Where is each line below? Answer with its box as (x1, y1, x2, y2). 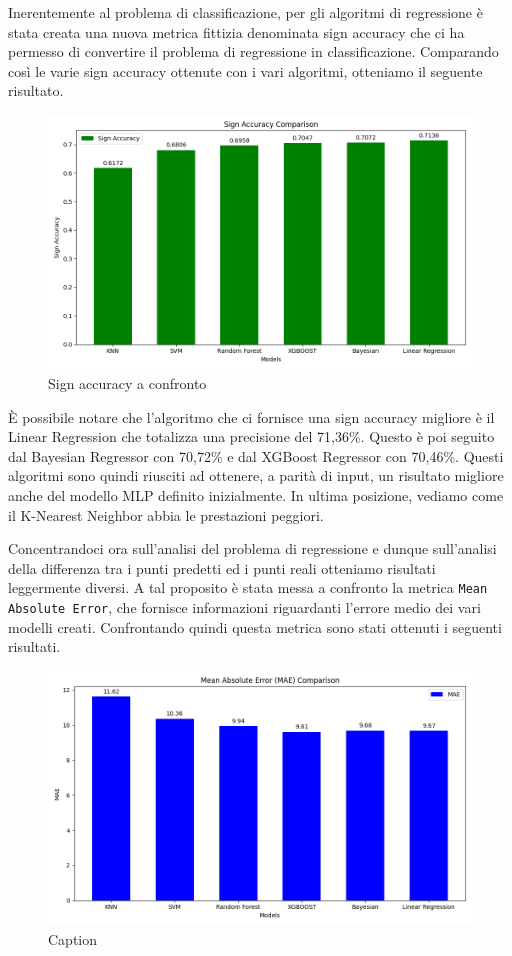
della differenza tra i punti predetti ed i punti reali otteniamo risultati (8, 557, 436, 578)
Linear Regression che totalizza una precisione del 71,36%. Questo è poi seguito (8, 426, 495, 447)
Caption (48, 928, 98, 949)
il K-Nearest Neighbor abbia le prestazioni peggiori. (8, 504, 324, 525)
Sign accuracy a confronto (48, 372, 207, 393)
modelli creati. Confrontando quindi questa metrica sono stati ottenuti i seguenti (8, 616, 502, 637)
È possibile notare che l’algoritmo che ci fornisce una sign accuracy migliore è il (8, 406, 495, 427)
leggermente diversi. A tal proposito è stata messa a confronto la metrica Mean (8, 577, 488, 598)
